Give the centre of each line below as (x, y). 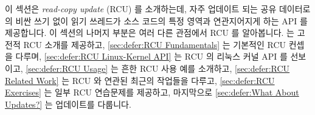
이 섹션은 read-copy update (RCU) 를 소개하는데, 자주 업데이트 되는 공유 (141, 9)
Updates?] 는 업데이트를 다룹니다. (68, 104)
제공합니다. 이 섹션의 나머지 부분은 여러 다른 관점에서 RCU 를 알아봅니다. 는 (150, 33)
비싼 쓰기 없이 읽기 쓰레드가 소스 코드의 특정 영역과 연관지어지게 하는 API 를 (161, 20)
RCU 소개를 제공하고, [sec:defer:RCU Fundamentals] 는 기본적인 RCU (155, 44)
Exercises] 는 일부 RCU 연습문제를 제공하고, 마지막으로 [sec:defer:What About (152, 92)
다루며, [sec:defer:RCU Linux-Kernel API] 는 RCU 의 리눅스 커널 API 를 (151, 56)
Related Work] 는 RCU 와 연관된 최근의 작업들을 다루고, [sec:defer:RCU (140, 80)
